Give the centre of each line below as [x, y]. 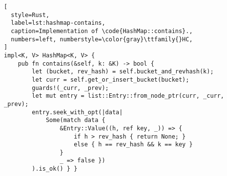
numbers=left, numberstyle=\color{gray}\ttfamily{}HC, [102, 39]
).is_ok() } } [55, 169]
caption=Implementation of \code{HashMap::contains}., [102, 31]
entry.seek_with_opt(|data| [77, 112]
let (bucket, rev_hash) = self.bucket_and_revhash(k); [123, 72]
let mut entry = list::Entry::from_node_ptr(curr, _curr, [128, 96]
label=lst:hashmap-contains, [58, 23]
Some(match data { [75, 120]
